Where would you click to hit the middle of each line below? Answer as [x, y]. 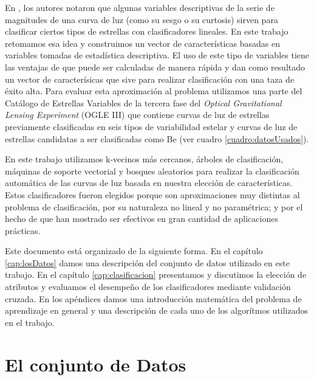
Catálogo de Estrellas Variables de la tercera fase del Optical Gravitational [143, 102]
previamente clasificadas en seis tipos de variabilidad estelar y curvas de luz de [151, 126]
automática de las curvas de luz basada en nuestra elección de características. [149, 183]
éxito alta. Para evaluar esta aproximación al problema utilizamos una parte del [154, 91]
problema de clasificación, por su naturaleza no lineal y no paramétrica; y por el [154, 206]
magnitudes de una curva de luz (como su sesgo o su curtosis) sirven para [142, 19]
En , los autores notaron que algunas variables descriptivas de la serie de [140, 7]
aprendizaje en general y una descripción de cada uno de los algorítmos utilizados [157, 310]
